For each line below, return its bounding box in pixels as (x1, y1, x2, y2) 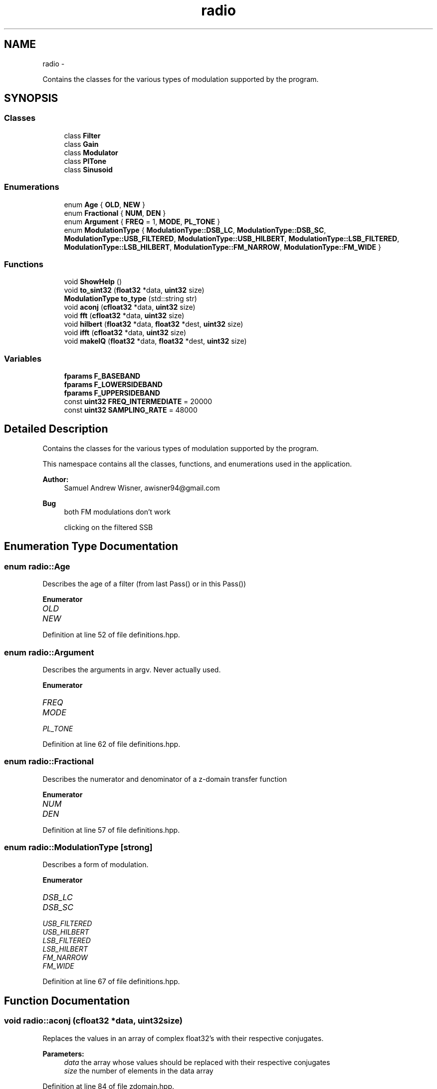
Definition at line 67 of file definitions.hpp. (42, 977, 180, 986)
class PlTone (64, 156, 107, 165)
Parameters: (42, 1049, 84, 1058)
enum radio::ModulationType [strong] (4, 842, 153, 852)
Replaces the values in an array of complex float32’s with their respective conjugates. (42, 1034, 324, 1043)
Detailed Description (4, 423, 108, 436)
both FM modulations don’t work (64, 507, 171, 516)
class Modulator (64, 148, 118, 157)
